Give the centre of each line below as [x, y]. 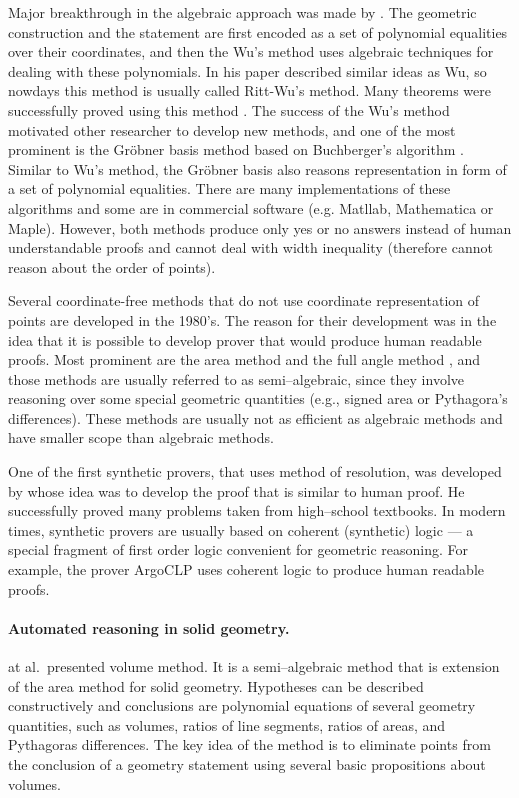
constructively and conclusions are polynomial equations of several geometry [242, 705]
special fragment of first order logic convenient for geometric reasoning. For [238, 549]
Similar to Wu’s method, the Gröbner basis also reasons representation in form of [257, 168]
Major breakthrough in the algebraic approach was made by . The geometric [242, 12]
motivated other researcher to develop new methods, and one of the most [232, 129]
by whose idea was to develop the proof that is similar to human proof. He [236, 490]
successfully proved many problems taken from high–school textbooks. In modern [257, 510]
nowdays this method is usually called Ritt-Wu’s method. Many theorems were [249, 90]
